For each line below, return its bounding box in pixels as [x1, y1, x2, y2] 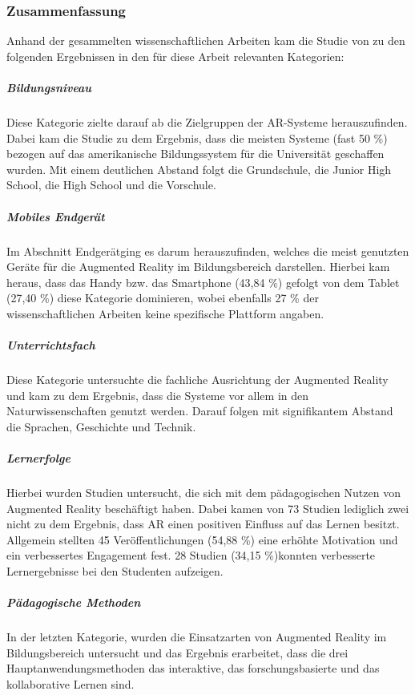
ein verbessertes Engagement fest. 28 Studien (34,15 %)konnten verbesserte [6, 547, 376, 564]
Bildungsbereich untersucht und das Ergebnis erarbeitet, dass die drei [6, 644, 349, 661]
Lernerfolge [6, 450, 71, 466]
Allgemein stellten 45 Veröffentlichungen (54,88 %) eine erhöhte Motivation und [6, 531, 398, 548]
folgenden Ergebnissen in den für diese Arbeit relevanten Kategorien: [6, 47, 344, 64]
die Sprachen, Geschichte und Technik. [6, 418, 196, 434]
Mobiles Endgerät [6, 208, 105, 224]
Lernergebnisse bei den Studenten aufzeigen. [6, 562, 224, 579]
